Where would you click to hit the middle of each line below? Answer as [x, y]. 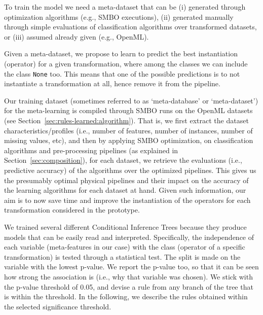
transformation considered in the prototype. [72, 210]
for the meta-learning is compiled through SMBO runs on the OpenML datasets [128, 110]
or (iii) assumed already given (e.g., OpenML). [77, 36]
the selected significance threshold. [58, 306]
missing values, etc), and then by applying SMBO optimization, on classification [129, 140]
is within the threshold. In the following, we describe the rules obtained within [126, 296]
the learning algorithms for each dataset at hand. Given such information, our [125, 190]
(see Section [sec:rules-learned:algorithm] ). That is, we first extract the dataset [126, 120]
